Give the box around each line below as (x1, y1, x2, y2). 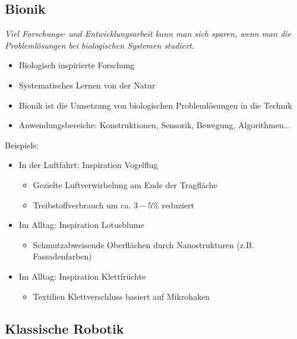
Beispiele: (5, 138, 39, 151)
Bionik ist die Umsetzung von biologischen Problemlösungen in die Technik (18, 99, 292, 111)
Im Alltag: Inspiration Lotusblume (18, 218, 144, 231)
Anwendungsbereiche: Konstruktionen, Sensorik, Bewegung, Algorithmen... (18, 119, 291, 131)
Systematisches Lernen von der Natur (18, 78, 156, 91)
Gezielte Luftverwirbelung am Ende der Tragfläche (33, 178, 217, 191)
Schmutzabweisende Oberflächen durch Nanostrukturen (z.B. (33, 238, 254, 251)
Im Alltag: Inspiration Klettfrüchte (18, 270, 146, 282)
